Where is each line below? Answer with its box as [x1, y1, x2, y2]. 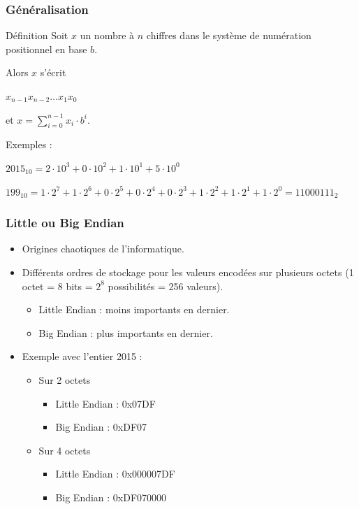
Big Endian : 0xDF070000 [55, 489, 167, 504]
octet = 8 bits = [22, 278, 93, 293]
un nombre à [80, 28, 135, 43]
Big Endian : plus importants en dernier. [38, 325, 213, 340]
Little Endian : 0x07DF [55, 396, 156, 410]
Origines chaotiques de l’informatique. [22, 241, 184, 256]
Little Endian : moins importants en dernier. [38, 302, 230, 317]
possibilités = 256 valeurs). [108, 278, 224, 293]
